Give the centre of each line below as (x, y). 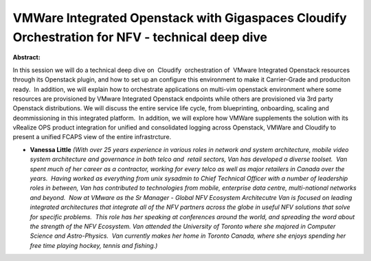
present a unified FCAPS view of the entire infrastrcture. (92, 137)
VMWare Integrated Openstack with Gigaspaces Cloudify (180, 18)
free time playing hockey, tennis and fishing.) (94, 245)
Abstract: (26, 58)
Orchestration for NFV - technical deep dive (140, 37)
